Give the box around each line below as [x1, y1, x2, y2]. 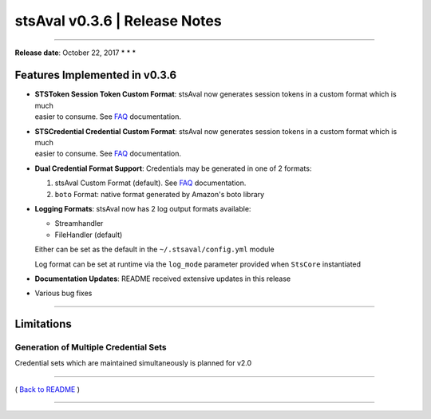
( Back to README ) [14, 384, 80, 394]
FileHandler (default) [54, 230, 123, 239]
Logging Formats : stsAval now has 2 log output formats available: [34, 204, 251, 213]
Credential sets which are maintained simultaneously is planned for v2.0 [14, 358, 252, 368]
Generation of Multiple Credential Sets [14, 342, 167, 353]
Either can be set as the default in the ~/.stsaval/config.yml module [34, 244, 275, 255]
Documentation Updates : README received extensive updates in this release [34, 274, 291, 283]
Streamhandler [54, 219, 104, 228]
